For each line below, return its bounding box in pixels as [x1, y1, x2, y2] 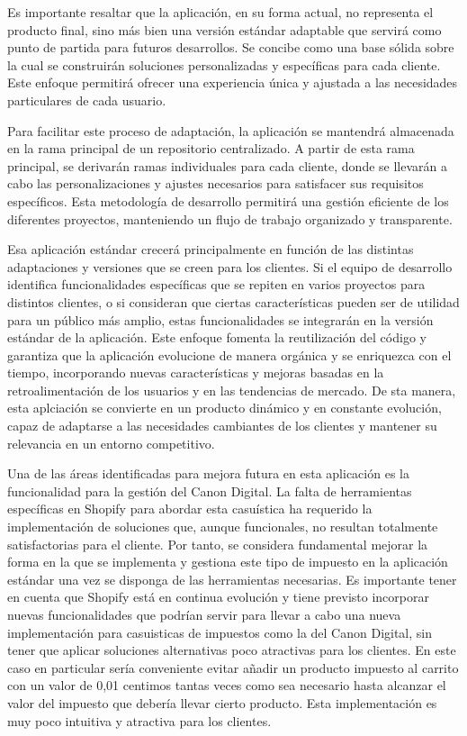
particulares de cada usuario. [7, 90, 166, 109]
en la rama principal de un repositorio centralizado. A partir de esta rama [7, 139, 415, 158]
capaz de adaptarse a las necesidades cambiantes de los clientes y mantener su [7, 416, 437, 435]
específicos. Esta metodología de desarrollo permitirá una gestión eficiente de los [7, 191, 449, 210]
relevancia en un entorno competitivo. [7, 433, 215, 452]
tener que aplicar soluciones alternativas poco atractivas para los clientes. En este [7, 641, 456, 659]
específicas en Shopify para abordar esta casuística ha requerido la [7, 499, 373, 518]
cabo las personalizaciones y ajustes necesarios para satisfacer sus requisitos [7, 174, 424, 193]
